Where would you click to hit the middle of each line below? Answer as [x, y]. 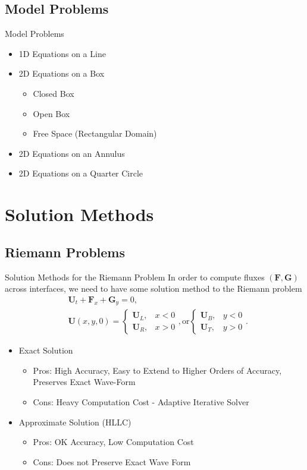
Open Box [51, 113]
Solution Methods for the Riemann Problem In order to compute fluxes [135, 277]
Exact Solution [46, 350]
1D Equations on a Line [62, 53]
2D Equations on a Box [62, 73]
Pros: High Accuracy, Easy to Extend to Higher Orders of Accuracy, [157, 370]
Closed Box [54, 93]
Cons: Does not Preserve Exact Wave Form [112, 461]
